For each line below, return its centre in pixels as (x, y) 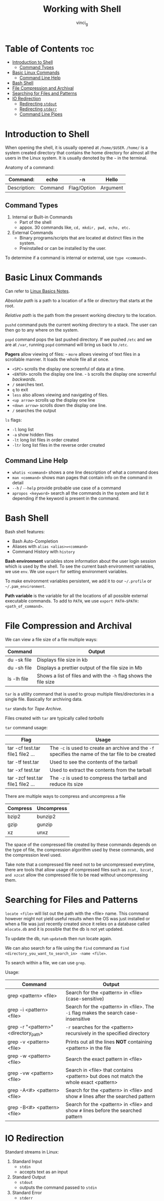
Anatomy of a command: (30, 168)
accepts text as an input (44, 1172)
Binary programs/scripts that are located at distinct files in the (82, 238)
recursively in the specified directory (108, 1033)
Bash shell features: (25, 531)
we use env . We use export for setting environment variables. (66, 571)
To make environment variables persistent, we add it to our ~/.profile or (78, 581)
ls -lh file (18, 678)
